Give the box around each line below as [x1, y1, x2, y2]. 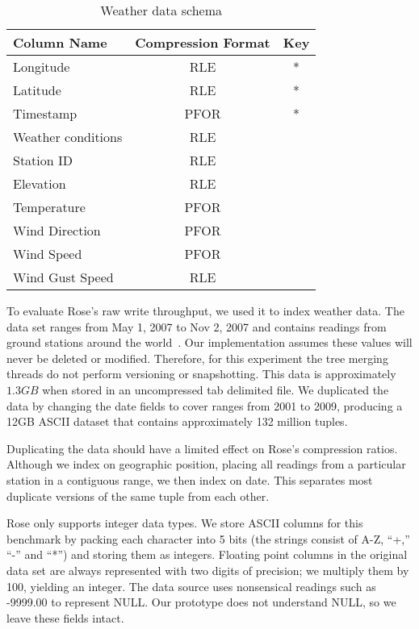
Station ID [13, 151, 73, 169]
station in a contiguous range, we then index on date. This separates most [6, 471, 373, 488]
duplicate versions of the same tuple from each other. [6, 487, 270, 504]
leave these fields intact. [6, 609, 124, 626]
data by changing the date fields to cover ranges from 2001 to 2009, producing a [6, 397, 403, 414]
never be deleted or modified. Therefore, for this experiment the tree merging [6, 349, 388, 366]
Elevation [13, 174, 66, 193]
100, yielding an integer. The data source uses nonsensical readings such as [6, 577, 376, 594]
